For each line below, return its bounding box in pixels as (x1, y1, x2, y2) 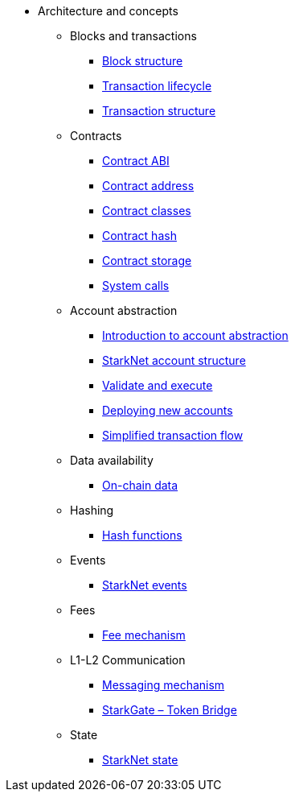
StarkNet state (102, 753, 178, 767)
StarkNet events (102, 578, 187, 592)
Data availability (70, 453, 154, 467)
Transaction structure (102, 104, 216, 118)
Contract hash (102, 229, 177, 242)
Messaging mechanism (102, 678, 225, 692)
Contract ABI (102, 154, 170, 167)
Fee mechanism (102, 628, 186, 642)
